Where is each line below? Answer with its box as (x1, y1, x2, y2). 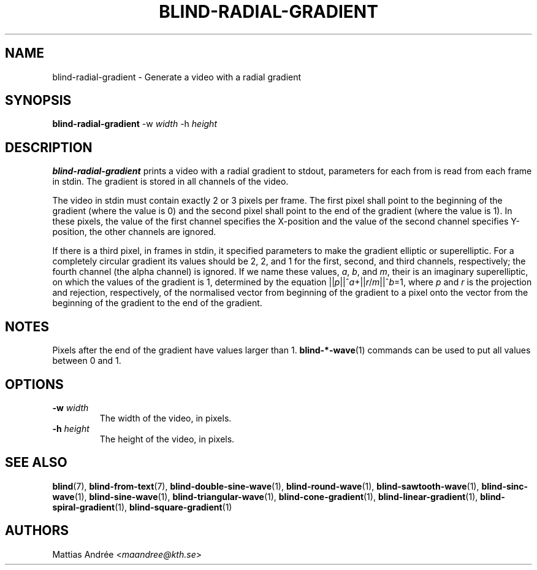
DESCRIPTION (5, 139, 93, 155)
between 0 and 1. (52, 355, 121, 366)
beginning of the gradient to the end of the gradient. (52, 298, 262, 309)
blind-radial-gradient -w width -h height (52, 118, 217, 129)
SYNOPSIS (5, 93, 72, 109)
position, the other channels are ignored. (52, 226, 216, 237)
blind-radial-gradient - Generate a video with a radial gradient (52, 71, 302, 82)
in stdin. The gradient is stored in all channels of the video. (52, 176, 289, 187)
